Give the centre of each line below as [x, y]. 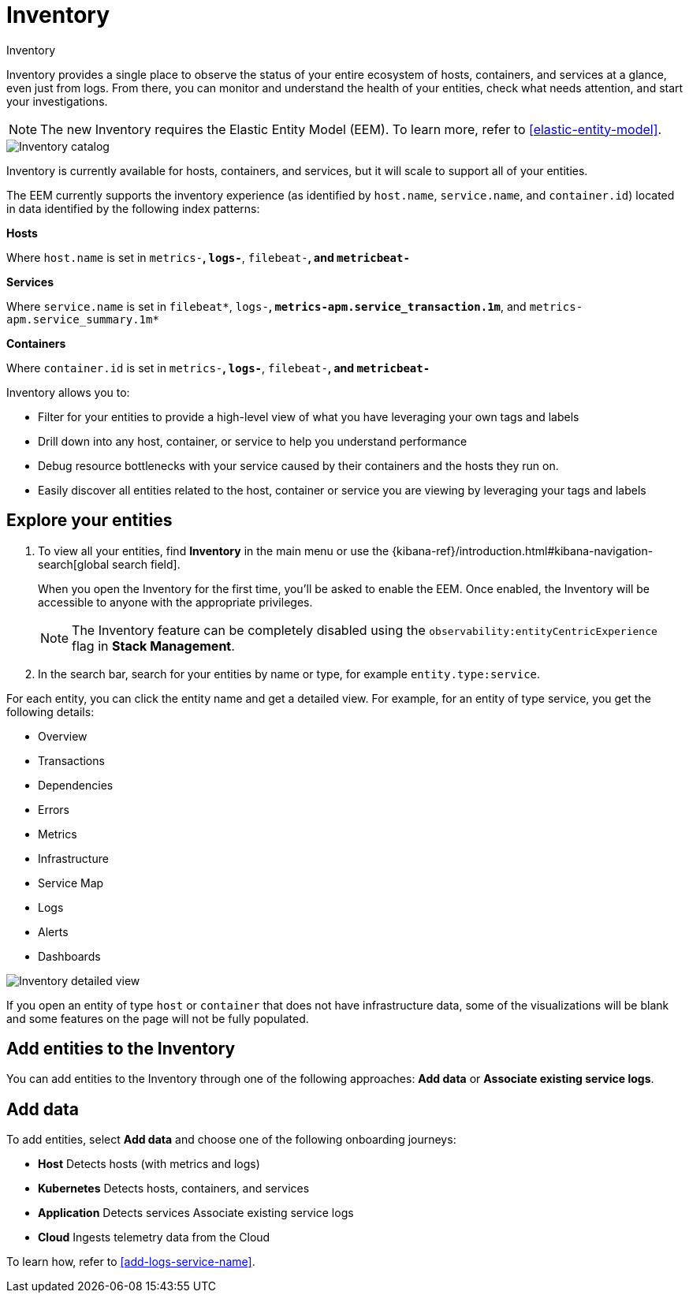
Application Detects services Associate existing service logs [196, 1213]
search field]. [146, 564]
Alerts [53, 931]
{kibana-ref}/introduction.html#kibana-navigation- [523, 551]
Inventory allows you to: [68, 392]
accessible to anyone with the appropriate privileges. [175, 602]
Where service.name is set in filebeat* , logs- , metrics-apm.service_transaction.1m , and [266, 306]
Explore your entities [89, 521]
